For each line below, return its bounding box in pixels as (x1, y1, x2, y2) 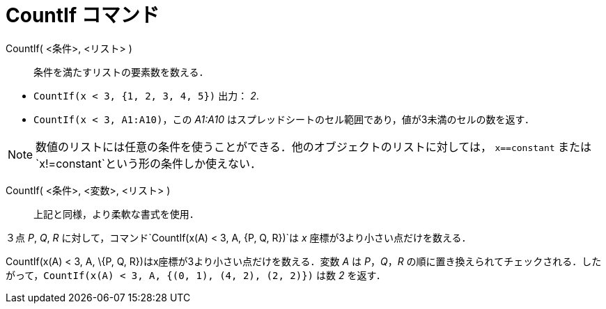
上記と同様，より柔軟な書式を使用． (33, 207, 199, 220)
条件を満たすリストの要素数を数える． (33, 65, 209, 78)
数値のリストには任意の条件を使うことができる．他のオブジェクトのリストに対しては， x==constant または (36, 139, 592, 154)
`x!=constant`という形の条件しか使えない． (36, 156, 261, 171)
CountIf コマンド (6, 3, 160, 27)
